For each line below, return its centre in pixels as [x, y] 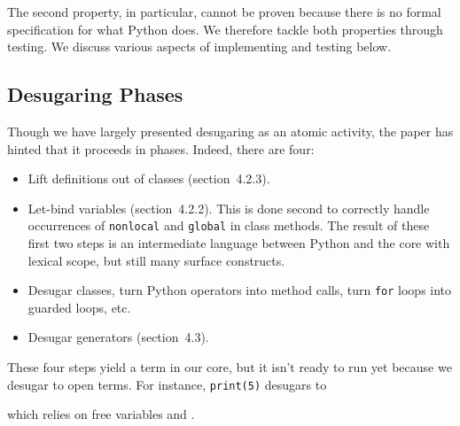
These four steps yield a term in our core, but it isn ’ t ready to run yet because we [230, 367]
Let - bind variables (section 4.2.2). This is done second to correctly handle [229, 208]
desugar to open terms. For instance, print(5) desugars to [167, 384]
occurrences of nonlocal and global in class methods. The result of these [229, 225]
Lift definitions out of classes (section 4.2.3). [149, 178]
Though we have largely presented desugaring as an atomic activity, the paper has [230, 131]
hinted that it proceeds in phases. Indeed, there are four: [161, 148]
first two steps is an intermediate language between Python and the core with [239, 243]
